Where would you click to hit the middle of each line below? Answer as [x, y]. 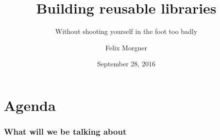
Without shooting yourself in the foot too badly [126, 31]
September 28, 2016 [126, 64]
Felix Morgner [126, 47]
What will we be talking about [65, 132]
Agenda [30, 105]
